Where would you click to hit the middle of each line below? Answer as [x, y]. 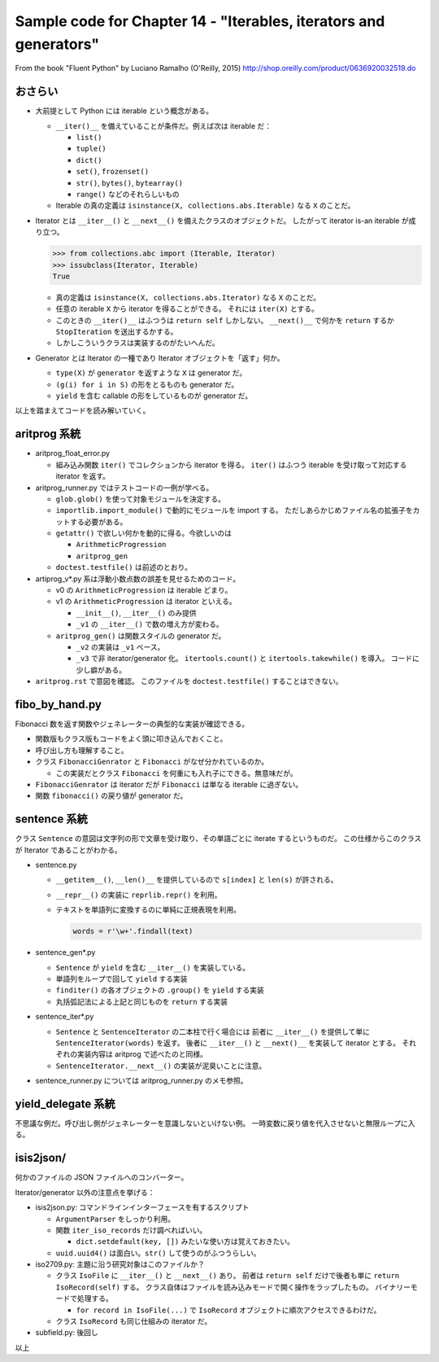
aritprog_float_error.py [72, 453]
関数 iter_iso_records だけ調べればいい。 [131, 1230]
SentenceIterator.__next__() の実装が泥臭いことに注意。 [161, 1066]
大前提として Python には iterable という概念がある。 [124, 111]
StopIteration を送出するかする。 [117, 332]
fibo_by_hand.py [58, 704]
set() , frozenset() [113, 172]
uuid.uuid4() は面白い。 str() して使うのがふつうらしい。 [158, 1253]
